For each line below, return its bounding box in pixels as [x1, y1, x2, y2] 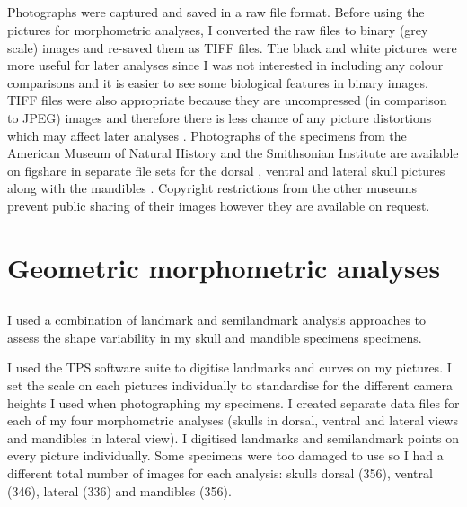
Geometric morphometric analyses [7, 249, 441, 285]
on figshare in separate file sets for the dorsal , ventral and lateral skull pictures [7, 161, 445, 179]
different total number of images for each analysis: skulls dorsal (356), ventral [7, 464, 433, 483]
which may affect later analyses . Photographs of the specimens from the [7, 126, 407, 144]
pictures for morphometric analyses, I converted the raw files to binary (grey [7, 20, 428, 39]
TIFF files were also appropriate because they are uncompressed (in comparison [7, 91, 447, 109]
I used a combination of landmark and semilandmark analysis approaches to [7, 310, 427, 329]
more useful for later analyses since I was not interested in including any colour [7, 56, 444, 74]
